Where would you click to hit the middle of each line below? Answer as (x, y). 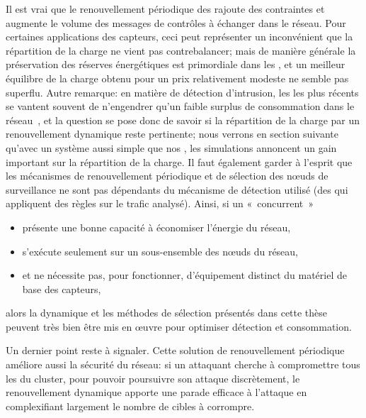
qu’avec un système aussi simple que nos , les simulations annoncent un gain (171, 147)
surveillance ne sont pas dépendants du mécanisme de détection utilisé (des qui (177, 189)
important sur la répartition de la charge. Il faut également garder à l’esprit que (179, 161)
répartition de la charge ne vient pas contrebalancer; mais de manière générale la (181, 50)
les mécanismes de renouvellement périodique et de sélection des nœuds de (167, 176)
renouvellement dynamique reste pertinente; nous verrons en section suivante (172, 134)
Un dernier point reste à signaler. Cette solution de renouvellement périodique (175, 350)
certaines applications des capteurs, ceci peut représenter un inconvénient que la (179, 37)
